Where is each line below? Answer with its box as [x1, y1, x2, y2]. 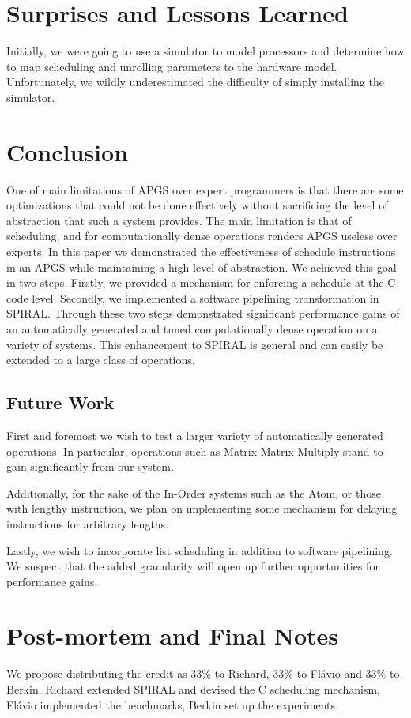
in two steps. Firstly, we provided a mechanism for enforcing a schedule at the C [6, 274, 396, 291]
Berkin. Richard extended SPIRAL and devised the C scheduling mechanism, [6, 681, 381, 697]
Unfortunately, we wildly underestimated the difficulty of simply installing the [6, 73, 384, 90]
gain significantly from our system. [6, 458, 174, 475]
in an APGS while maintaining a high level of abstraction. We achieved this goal [6, 258, 397, 275]
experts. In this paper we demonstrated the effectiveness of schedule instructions [6, 243, 396, 259]
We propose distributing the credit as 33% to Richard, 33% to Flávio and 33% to [6, 665, 400, 682]
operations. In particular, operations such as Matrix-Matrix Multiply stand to [6, 442, 383, 459]
